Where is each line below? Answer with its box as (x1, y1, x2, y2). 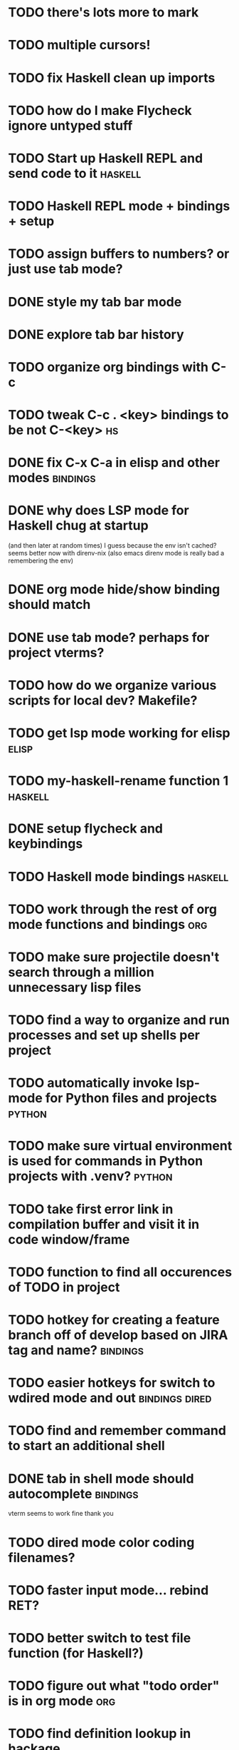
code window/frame (8, 1231, 130, 1247)
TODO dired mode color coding (8, 1534, 195, 1550)
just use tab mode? (8, 261, 123, 277)
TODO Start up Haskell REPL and (8, 150, 203, 166)
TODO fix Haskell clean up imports (8, 69, 216, 86)
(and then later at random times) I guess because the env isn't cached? (8, 541, 217, 550)
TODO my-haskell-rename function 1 (8, 773, 229, 789)
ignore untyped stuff (8, 117, 133, 134)
